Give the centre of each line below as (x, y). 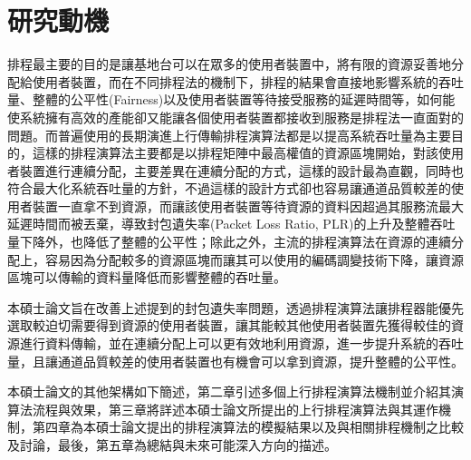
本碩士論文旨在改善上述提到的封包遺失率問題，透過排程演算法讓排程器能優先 (235, 307)
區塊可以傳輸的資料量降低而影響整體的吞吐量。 (147, 277)
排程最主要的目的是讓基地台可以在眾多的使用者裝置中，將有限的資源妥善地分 (235, 64)
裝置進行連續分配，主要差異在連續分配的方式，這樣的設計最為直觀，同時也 (241, 170)
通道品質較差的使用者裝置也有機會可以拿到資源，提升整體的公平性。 (260, 361)
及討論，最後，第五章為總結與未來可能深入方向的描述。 (172, 445)
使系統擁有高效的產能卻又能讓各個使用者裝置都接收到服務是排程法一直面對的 (235, 117)
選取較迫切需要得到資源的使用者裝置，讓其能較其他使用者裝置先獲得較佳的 (229, 325)
